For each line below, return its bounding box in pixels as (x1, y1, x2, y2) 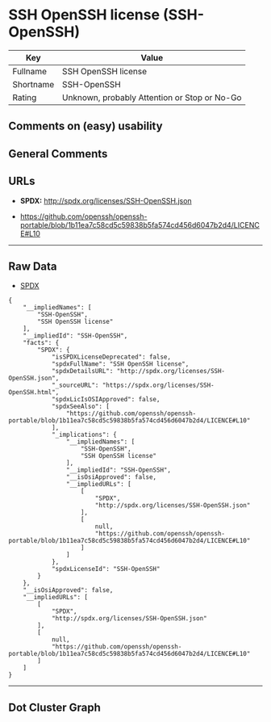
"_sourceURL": (51, 381, 99, 389)
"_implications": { (51, 430, 117, 439)
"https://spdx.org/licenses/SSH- (102, 381, 215, 389)
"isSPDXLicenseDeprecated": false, (51, 353, 172, 361)
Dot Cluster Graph (8, 700, 101, 714)
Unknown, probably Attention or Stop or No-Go (61, 91, 242, 103)
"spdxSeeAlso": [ (51, 402, 110, 411)
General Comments (8, 147, 108, 161)
